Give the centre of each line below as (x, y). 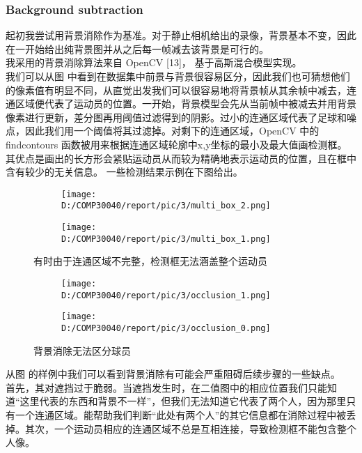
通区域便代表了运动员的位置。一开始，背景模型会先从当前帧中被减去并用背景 (181, 103)
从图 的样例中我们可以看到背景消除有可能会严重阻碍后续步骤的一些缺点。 (173, 374)
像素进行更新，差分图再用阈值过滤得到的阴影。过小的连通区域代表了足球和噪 (181, 117)
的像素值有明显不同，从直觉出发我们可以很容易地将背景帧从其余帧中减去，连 (181, 90)
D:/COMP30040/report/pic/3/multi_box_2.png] (166, 206)
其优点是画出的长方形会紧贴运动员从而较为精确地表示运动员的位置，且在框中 (181, 158)
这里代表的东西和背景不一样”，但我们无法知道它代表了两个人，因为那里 (183, 401)
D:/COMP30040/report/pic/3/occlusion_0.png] (166, 328)
